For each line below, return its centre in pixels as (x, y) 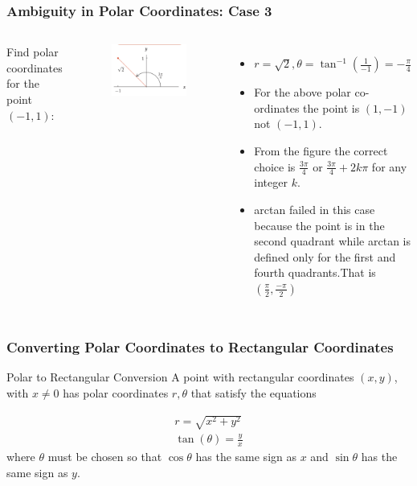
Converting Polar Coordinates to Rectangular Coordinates (200, 346)
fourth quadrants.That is (315, 272)
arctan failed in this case (315, 210)
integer (271, 182)
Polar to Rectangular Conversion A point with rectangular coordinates (180, 377)
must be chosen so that (105, 457)
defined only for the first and (325, 256)
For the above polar (303, 92)
